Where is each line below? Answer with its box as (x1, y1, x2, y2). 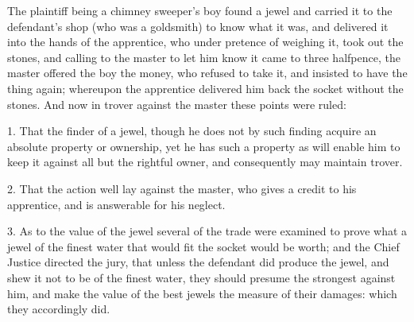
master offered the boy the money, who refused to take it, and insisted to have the (7, 64, 408, 81)
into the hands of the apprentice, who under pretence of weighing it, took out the (7, 33, 404, 50)
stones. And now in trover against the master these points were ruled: (7, 95, 346, 112)
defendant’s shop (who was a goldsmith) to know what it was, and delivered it (7, 17, 389, 34)
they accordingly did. (7, 301, 110, 317)
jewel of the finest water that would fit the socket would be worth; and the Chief (7, 238, 400, 254)
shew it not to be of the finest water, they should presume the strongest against (7, 269, 396, 285)
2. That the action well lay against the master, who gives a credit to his (7, 180, 357, 196)
